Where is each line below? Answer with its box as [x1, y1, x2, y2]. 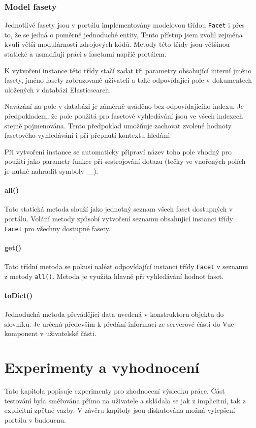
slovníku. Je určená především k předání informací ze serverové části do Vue [4, 318, 234, 329]
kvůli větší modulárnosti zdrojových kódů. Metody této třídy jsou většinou [4, 39, 230, 49]
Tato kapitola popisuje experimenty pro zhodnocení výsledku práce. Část [4, 386, 225, 396]
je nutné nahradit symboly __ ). [4, 166, 98, 176]
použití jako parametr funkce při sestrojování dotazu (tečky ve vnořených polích [4, 156, 246, 166]
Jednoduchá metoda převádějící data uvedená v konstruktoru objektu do [4, 309, 224, 319]
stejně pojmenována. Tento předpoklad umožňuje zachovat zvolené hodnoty [4, 120, 232, 130]
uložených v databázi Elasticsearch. [4, 84, 111, 94]
